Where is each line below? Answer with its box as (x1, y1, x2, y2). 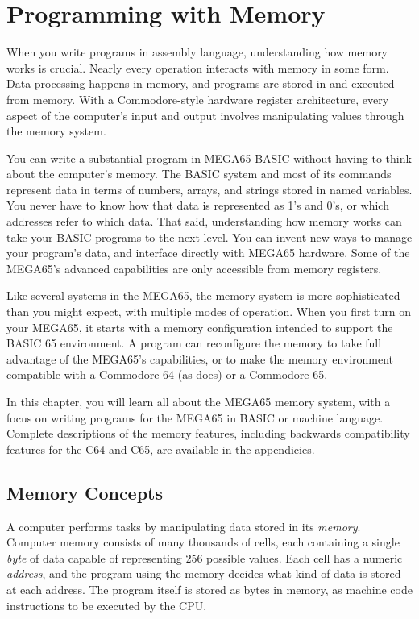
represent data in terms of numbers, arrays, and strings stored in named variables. (6, 181, 413, 197)
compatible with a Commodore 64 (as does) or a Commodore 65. (6, 366, 328, 383)
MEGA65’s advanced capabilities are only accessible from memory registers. (6, 260, 382, 276)
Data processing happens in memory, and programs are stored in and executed (6, 75, 395, 92)
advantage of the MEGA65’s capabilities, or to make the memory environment (6, 350, 394, 367)
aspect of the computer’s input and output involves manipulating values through (6, 106, 404, 123)
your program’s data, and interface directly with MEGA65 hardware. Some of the (6, 244, 410, 261)
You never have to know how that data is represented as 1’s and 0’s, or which (6, 197, 389, 214)
